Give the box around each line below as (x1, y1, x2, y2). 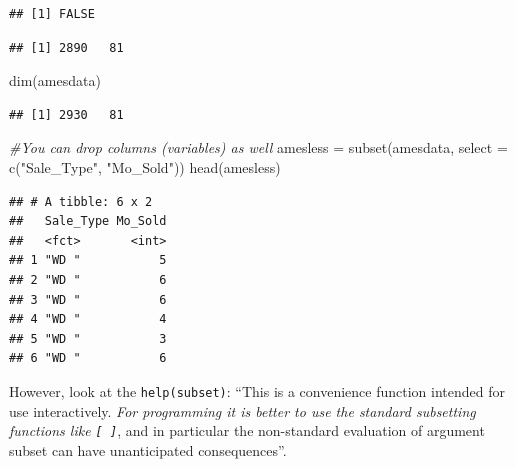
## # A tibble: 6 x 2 (9, 194, 153, 209)
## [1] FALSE (9, 7, 95, 21)
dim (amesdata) (9, 70, 101, 91)
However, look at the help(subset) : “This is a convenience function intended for (9, 380, 506, 401)
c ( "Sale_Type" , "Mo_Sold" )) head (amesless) (9, 156, 281, 177)
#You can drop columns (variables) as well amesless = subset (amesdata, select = (9, 137, 508, 158)
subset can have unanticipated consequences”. (9, 439, 287, 460)
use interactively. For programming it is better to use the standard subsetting (9, 400, 476, 421)
